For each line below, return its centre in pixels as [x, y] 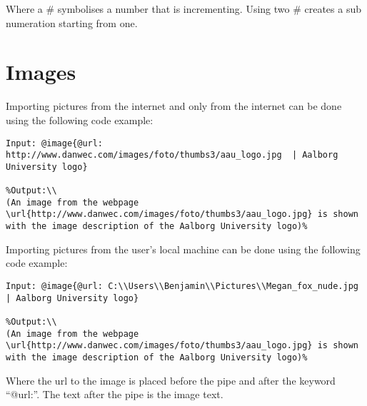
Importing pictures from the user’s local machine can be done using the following [183, 249]
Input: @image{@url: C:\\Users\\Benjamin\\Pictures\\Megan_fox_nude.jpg [182, 286]
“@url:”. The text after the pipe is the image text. [115, 394]
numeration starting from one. [72, 22]
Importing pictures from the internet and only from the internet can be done [174, 106]
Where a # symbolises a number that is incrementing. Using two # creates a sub [184, 9]
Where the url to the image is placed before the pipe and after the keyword [171, 380]
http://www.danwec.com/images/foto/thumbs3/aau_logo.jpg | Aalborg [172, 155]
